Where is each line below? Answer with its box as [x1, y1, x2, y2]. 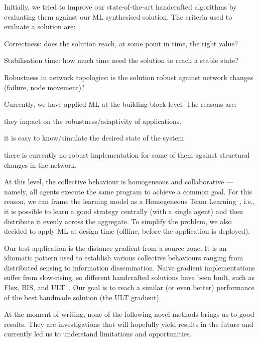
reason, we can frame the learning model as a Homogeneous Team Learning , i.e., [4, 196, 255, 207]
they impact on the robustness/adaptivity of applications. [4, 115, 182, 126]
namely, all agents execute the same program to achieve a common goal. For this [4, 186, 252, 196]
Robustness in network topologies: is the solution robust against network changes [4, 72, 253, 82]
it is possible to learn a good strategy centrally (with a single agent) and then [4, 206, 243, 216]
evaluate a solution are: [4, 21, 76, 32]
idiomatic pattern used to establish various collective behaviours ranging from [4, 252, 243, 263]
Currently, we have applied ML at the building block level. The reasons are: [4, 99, 237, 109]
